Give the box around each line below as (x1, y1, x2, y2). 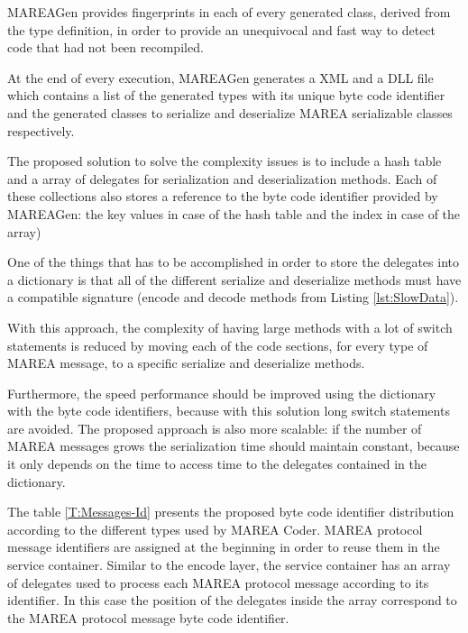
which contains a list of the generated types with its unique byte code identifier (7, 86, 445, 105)
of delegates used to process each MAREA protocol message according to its (7, 573, 429, 592)
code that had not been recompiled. (7, 38, 204, 57)
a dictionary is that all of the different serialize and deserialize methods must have (7, 270, 462, 289)
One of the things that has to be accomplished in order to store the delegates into (7, 252, 459, 271)
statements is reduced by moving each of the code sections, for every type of (7, 335, 428, 354)
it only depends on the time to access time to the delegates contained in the (7, 454, 427, 473)
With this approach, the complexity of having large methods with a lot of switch (7, 317, 453, 336)
